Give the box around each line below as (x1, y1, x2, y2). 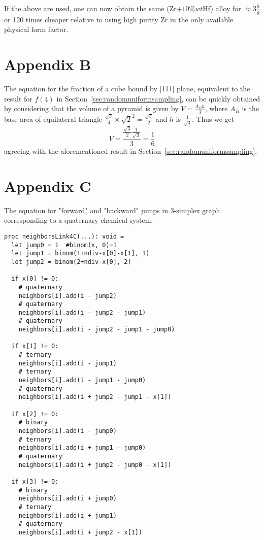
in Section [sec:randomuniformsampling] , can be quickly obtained (56, 93, 260, 104)
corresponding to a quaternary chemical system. (4, 215, 153, 225)
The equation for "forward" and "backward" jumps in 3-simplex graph (4, 205, 220, 215)
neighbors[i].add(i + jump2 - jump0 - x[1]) (18, 461, 172, 468)
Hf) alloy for (203, 3, 241, 13)
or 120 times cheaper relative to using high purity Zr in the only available (4, 14, 234, 24)
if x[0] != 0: (11, 275, 59, 283)
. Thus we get (191, 113, 235, 124)
